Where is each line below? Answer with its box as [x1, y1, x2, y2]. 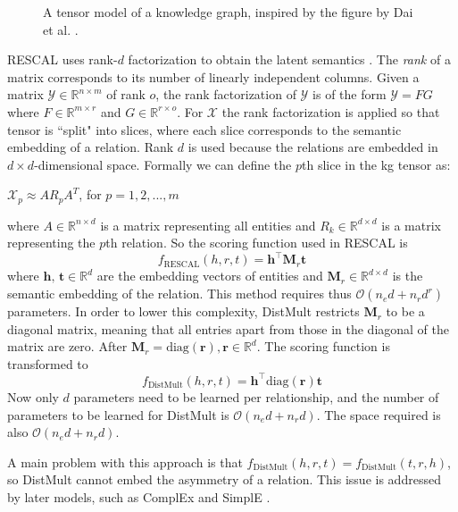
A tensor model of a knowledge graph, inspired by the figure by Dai [43, 3, 413, 21]
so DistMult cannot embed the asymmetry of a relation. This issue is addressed [7, 470, 441, 489]
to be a [386, 302, 425, 321]
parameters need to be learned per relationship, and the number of [73, 387, 439, 406]
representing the [7, 233, 96, 252]
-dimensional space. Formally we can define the [34, 155, 292, 173]
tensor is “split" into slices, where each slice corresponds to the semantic [7, 120, 402, 138]
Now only [7, 387, 59, 406]
